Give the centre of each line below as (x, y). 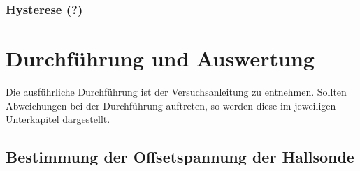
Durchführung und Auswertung (160, 58)
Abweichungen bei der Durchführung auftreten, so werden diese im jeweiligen (171, 105)
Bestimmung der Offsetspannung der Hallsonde (180, 157)
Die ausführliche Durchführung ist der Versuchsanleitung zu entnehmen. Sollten (176, 91)
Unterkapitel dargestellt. (58, 119)
